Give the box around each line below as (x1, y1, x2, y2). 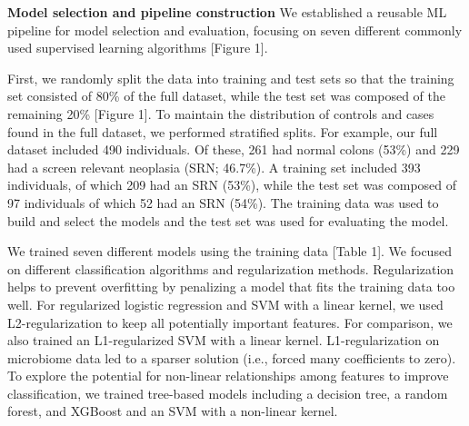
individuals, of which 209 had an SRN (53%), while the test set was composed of (7, 175, 457, 194)
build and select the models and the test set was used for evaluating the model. (7, 211, 449, 230)
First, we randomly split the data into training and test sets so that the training (7, 68, 454, 87)
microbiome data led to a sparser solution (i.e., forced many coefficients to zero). (7, 348, 456, 367)
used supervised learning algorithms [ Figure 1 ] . (7, 38, 268, 57)
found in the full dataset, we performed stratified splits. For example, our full (7, 122, 438, 141)
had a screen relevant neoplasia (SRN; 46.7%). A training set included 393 (7, 157, 421, 176)
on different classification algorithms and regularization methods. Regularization (7, 259, 454, 278)
